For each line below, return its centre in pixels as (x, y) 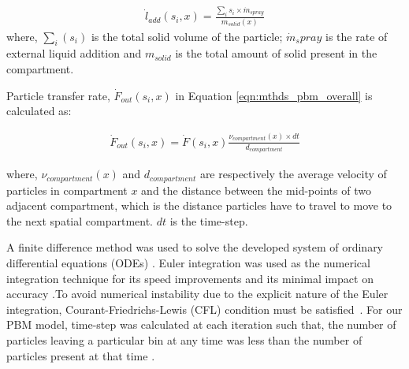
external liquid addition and (74, 53)
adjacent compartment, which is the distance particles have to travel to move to (199, 205)
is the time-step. (209, 220)
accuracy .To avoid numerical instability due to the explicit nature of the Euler (197, 294)
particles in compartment (67, 190)
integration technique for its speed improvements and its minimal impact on (190, 278)
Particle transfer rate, (58, 95)
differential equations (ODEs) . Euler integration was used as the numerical (188, 263)
